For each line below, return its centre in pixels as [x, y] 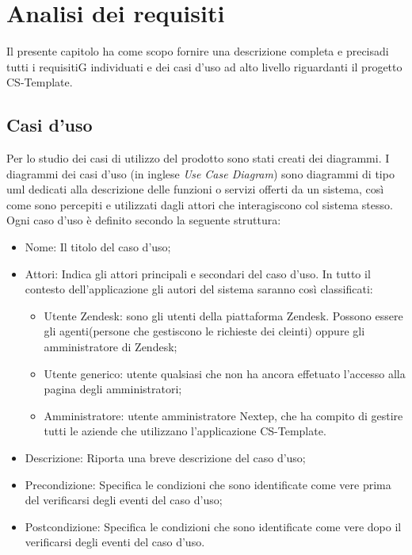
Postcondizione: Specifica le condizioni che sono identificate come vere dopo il [213, 526]
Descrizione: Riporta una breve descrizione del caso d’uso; [165, 458]
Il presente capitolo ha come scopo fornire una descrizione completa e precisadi [198, 51]
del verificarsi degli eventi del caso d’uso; [124, 500]
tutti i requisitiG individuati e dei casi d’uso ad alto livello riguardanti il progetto [204, 66]
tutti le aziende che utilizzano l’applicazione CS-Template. [185, 431]
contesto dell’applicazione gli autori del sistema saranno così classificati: [199, 289]
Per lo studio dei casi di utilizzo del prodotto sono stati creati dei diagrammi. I [198, 158]
